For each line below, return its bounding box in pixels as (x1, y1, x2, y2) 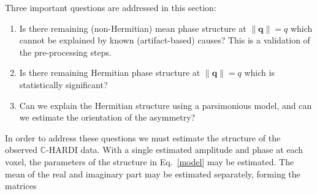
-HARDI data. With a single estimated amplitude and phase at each (46, 143, 304, 156)
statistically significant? (19, 78, 108, 91)
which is (244, 66, 275, 79)
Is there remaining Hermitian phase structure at (19, 66, 201, 79)
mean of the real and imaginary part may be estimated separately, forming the (5, 167, 300, 180)
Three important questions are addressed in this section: (5, 1, 216, 13)
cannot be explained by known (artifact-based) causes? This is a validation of (19, 34, 310, 47)
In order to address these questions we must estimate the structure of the (5, 131, 281, 144)
